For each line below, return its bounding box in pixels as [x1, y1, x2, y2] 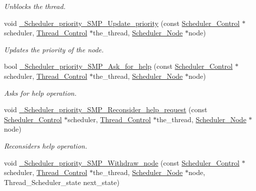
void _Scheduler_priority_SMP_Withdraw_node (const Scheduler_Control [4, 157, 239, 168]
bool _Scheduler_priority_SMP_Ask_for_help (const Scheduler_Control [4, 61, 233, 71]
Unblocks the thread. [4, 1, 65, 11]
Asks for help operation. [4, 87, 76, 98]
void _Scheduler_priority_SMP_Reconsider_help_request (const [4, 104, 207, 115]
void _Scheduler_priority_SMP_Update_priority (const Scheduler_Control [4, 17, 240, 28]
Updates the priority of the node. [4, 44, 104, 54]
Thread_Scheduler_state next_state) [4, 177, 119, 187]
